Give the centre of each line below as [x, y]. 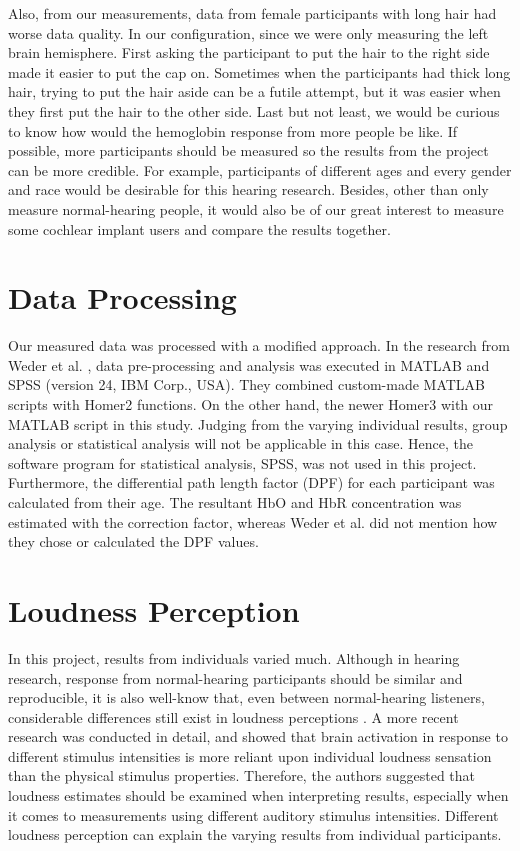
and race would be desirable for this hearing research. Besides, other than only [248, 189]
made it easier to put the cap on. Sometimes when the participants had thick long [259, 71]
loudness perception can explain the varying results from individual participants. [255, 834]
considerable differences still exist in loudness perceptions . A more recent [233, 716]
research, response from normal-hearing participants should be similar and [235, 677]
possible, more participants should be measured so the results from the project [248, 150]
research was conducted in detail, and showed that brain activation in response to [258, 736]
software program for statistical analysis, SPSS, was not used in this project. [242, 462]
